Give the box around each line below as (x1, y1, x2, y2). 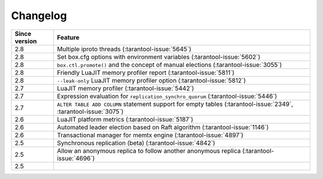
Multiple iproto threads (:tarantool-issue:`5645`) (57, 45, 191, 53)
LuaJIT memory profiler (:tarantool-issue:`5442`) (57, 84, 194, 92)
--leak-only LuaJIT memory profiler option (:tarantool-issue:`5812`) (57, 76, 246, 84)
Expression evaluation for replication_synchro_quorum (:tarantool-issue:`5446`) (57, 92, 278, 100)
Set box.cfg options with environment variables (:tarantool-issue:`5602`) (57, 53, 260, 61)
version (14, 37, 37, 45)
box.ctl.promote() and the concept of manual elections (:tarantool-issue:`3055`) (57, 60, 282, 69)
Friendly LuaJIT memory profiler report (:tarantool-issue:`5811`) (57, 68, 234, 77)
